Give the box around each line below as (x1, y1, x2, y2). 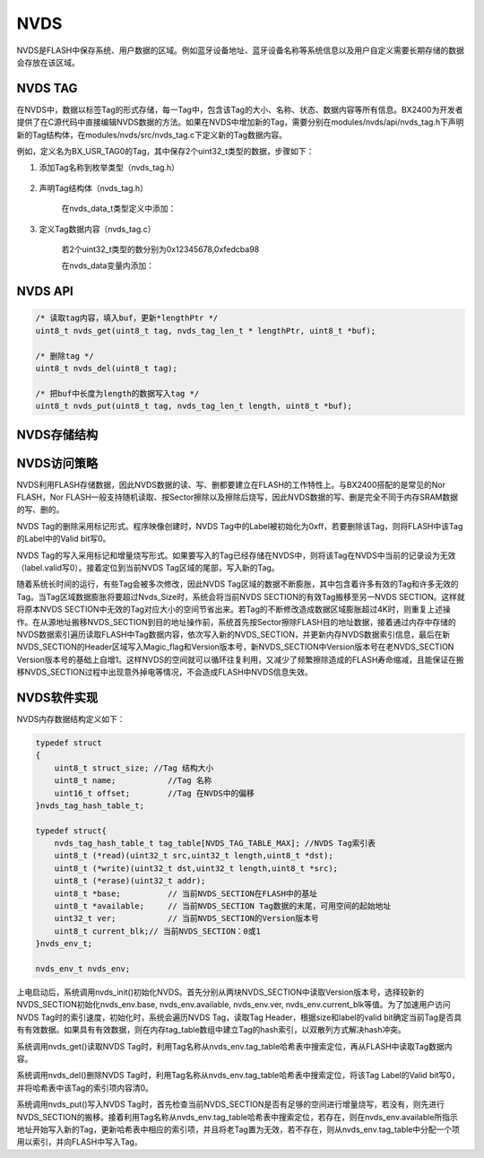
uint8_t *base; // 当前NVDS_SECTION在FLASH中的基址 (54, 888, 318, 899)
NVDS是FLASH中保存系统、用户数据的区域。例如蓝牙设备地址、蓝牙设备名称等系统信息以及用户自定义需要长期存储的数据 (16, 45, 465, 56)
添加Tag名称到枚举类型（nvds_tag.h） (39, 162, 179, 173)
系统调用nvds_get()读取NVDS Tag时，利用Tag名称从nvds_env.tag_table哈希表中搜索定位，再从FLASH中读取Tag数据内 (16, 1040, 453, 1051)
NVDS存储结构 (16, 427, 99, 442)
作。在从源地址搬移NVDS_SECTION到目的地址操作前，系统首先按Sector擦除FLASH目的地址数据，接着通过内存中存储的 (16, 616, 456, 627)
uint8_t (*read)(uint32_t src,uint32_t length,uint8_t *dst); (54, 850, 333, 861)
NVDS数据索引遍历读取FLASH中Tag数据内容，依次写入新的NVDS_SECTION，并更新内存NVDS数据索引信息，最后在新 (16, 629, 451, 640)
